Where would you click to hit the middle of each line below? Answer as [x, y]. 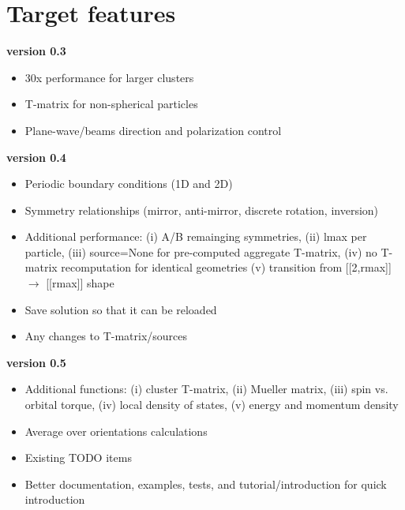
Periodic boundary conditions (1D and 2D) [129, 184]
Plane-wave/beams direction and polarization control [153, 130]
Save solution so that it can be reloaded [121, 309]
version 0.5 [36, 362]
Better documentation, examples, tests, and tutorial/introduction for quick [206, 484]
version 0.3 [36, 51]
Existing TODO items [78, 457]
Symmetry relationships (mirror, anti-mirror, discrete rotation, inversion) [202, 210]
